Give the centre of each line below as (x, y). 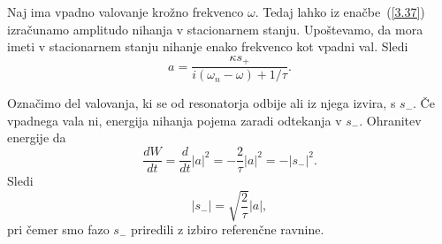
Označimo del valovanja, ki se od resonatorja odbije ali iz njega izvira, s (202, 103)
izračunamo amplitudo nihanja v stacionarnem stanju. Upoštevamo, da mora (215, 29)
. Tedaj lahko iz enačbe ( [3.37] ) (340, 11)
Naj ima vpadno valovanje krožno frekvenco (126, 11)
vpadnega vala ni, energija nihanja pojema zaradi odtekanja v (175, 120)
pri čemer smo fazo (58, 229)
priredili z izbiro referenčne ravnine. (227, 229)
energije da (37, 137)
